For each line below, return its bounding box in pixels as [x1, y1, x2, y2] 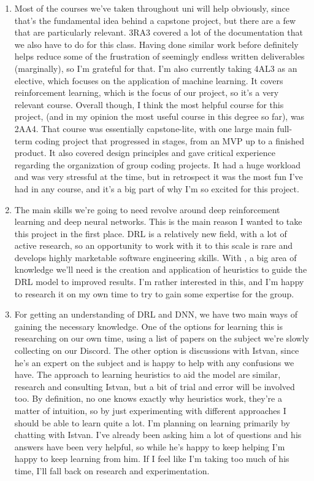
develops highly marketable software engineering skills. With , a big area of [14, 251, 297, 264]
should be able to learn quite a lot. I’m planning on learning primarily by [14, 416, 290, 429]
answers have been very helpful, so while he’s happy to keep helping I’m [14, 440, 285, 453]
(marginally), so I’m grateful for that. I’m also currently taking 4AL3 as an [14, 61, 297, 74]
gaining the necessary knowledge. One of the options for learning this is [14, 319, 283, 332]
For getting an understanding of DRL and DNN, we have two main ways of [14, 308, 298, 321]
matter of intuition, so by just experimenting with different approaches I [14, 404, 286, 416]
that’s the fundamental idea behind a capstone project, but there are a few [14, 14, 296, 26]
